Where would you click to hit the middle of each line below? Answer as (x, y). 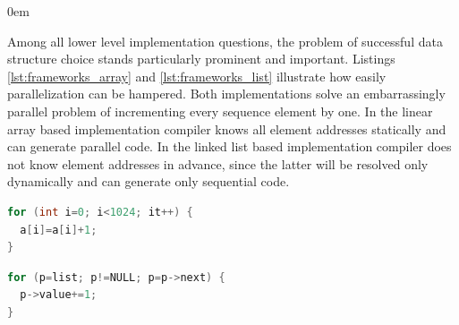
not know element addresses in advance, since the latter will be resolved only (218, 163)
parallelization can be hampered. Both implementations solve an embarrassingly (226, 94)
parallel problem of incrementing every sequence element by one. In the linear (220, 111)
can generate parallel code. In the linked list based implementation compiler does (229, 146)
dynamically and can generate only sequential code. (149, 181)
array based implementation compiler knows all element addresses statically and (227, 128)
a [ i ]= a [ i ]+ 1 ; (59, 230)
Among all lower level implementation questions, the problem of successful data (225, 41)
